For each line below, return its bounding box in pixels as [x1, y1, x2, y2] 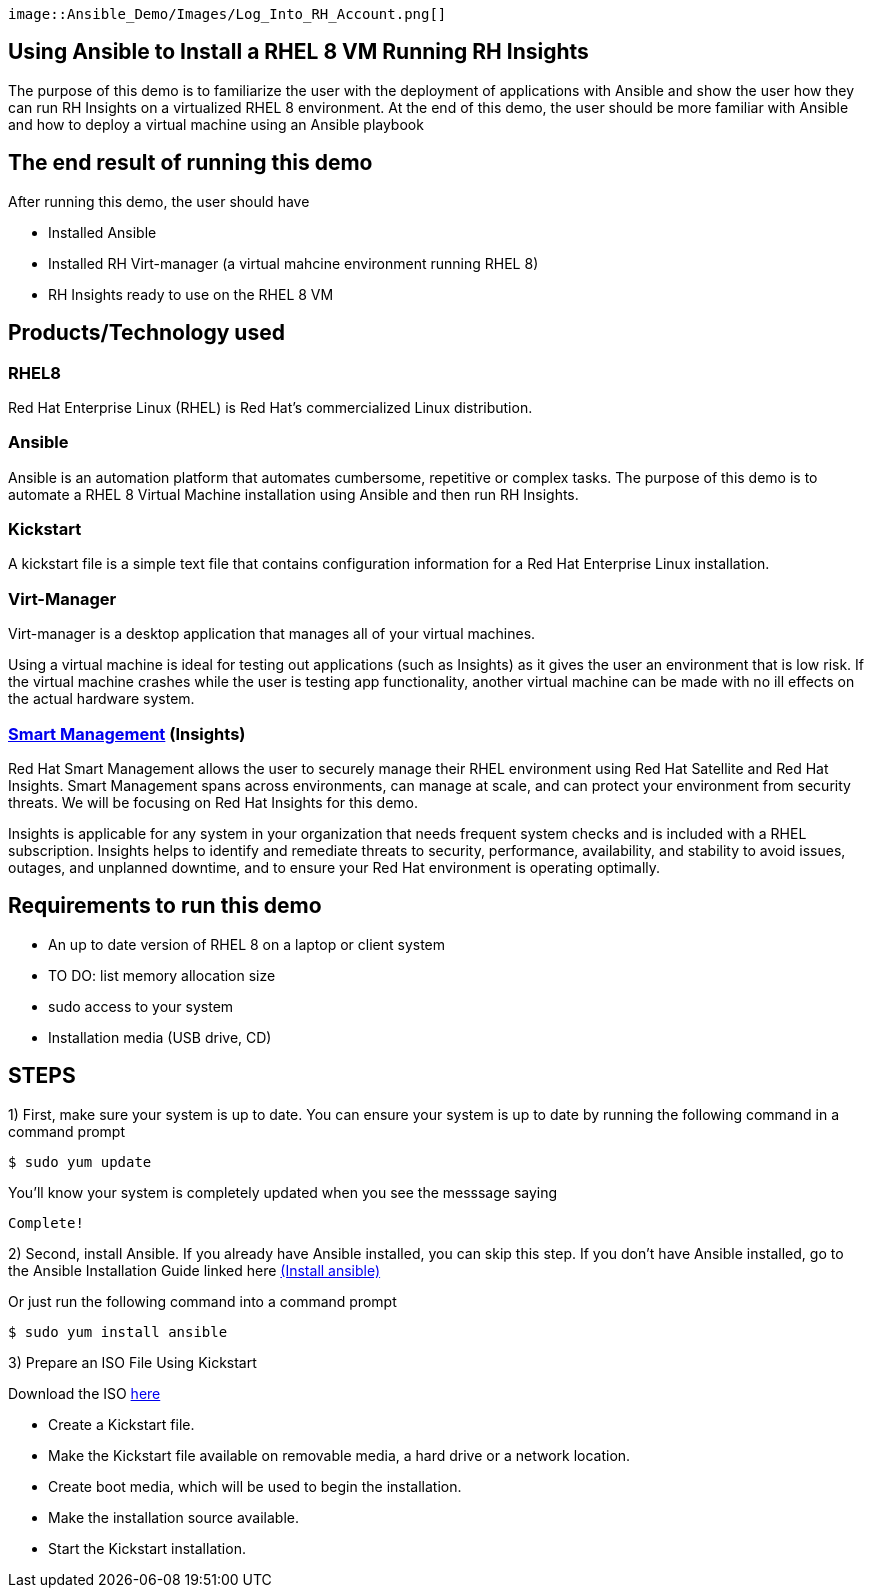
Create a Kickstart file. [48, 1415, 195, 1433]
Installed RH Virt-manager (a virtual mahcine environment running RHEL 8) [48, 254, 539, 272]
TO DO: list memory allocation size [48, 966, 276, 984]
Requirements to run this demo [8, 893, 322, 919]
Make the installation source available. [48, 1508, 300, 1526]
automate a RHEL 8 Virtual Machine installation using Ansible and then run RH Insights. [8, 485, 579, 503]
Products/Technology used [8, 320, 285, 346]
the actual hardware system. [8, 690, 195, 708]
